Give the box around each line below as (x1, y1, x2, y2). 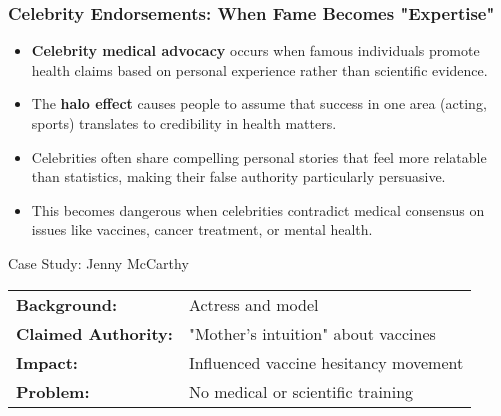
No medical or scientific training (188, 379, 414, 403)
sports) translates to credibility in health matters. (31, 113, 337, 133)
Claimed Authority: (16, 321, 173, 345)
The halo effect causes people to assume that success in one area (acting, (31, 93, 487, 114)
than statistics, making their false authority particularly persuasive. (31, 166, 446, 187)
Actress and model (188, 292, 319, 316)
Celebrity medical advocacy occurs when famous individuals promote (31, 40, 480, 61)
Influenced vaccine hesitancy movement (188, 350, 464, 374)
